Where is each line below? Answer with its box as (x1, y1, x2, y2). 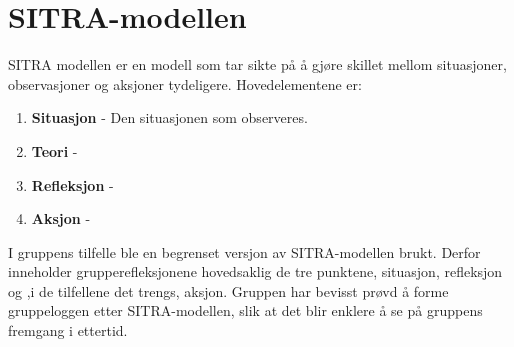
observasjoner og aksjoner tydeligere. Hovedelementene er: (8, 73, 362, 94)
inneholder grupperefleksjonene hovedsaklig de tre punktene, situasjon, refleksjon (8, 261, 503, 282)
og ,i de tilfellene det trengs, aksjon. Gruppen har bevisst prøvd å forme (8, 280, 449, 301)
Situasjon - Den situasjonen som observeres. (31, 107, 308, 128)
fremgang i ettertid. (8, 320, 128, 341)
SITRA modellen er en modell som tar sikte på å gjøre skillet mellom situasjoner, (8, 54, 507, 75)
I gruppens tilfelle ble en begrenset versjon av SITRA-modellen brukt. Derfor (8, 241, 481, 262)
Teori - (31, 140, 78, 161)
